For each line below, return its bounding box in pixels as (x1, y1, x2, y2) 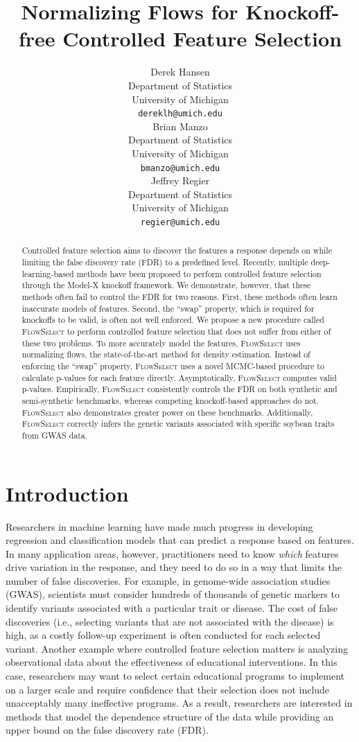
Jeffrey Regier (150, 173, 210, 188)
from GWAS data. (21, 429, 88, 441)
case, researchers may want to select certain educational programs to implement (6, 669, 344, 683)
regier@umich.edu (140, 217, 220, 227)
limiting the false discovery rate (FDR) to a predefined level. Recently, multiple (21, 256, 308, 268)
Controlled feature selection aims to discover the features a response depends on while (21, 245, 332, 256)
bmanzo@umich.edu (140, 163, 220, 173)
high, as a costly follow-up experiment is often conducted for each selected (6, 628, 321, 642)
